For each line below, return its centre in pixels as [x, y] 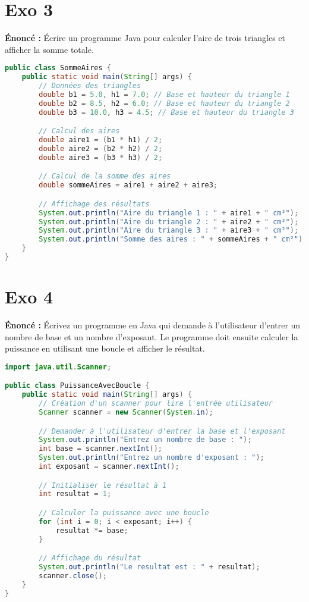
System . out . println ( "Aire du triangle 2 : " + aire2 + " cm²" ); [169, 222]
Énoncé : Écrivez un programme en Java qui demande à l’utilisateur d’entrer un [153, 325]
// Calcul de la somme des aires [105, 176]
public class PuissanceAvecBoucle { [77, 386]
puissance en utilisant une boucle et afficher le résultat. [105, 348]
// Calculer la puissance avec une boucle [124, 512]
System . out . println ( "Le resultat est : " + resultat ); [149, 567]
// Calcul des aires [79, 131]
